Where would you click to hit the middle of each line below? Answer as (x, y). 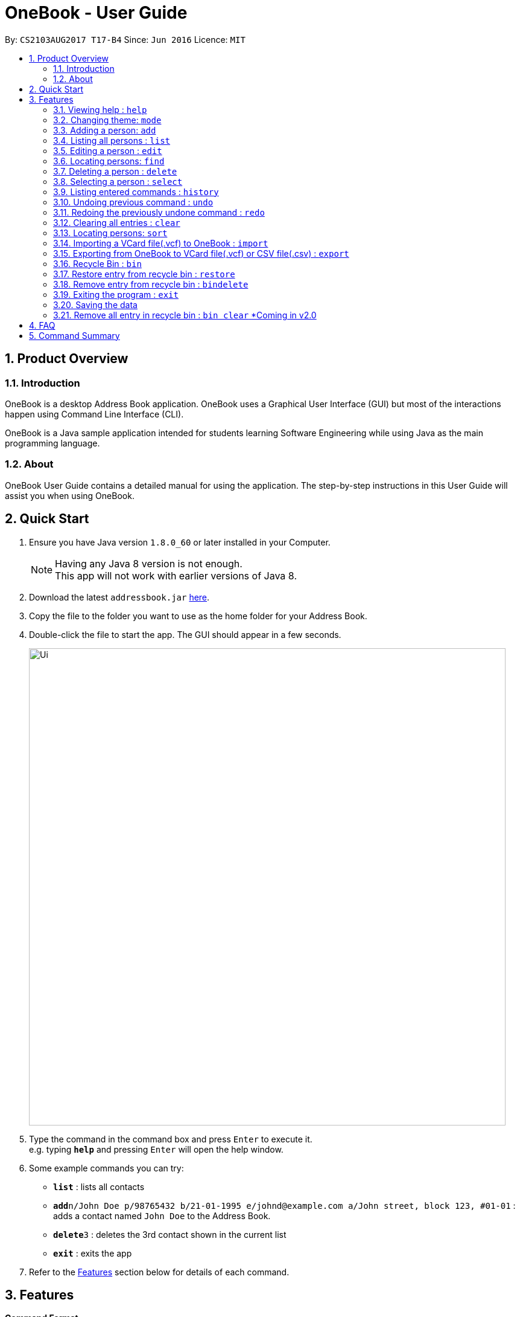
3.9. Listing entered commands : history (136, 192)
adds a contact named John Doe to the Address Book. (162, 1216)
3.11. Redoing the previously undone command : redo (159, 212)
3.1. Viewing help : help (100, 109)
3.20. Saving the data (95, 304)
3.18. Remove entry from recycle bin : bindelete (151, 284)
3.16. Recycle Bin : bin (97, 263)
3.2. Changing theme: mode (107, 120)
